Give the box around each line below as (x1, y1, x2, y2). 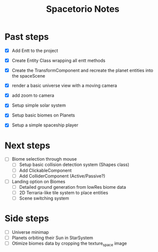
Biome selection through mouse (11, 156, 77, 162)
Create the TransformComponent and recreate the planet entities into (11, 68, 154, 74)
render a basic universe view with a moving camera (11, 83, 117, 88)
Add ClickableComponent (19, 167, 72, 173)
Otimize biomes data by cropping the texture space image (11, 240, 127, 248)
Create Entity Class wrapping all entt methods (11, 58, 105, 63)
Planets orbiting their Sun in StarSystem (11, 235, 94, 241)
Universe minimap (11, 229, 49, 235)
